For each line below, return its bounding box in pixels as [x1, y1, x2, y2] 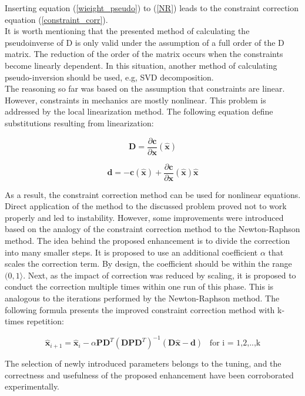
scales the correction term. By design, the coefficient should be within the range [5, 257, 292, 270]
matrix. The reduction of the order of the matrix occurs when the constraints [5, 48, 283, 60]
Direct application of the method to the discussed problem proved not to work [5, 200, 287, 212]
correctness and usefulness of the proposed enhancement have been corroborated [5, 368, 294, 381]
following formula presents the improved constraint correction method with [5, 303, 275, 316]
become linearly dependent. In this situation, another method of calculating [5, 59, 277, 71]
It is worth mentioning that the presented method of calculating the [5, 25, 250, 37]
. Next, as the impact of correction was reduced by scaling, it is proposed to [23, 269, 296, 281]
